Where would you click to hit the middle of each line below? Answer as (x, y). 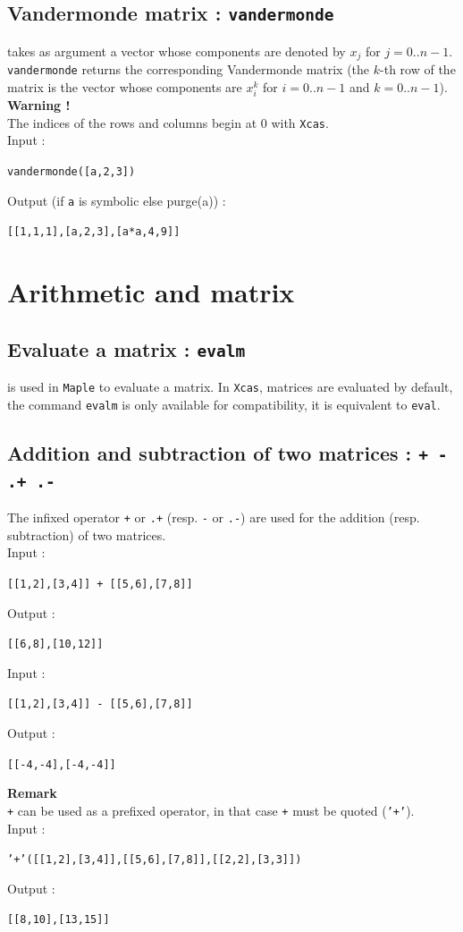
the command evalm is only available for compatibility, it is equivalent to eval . (224, 404)
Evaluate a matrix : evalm (126, 348)
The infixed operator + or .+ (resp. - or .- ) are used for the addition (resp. (214, 517)
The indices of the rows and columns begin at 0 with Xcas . (168, 122)
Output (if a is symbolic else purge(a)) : (117, 200)
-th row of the (418, 69)
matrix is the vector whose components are (125, 86)
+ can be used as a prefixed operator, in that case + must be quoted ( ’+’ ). (211, 810)
